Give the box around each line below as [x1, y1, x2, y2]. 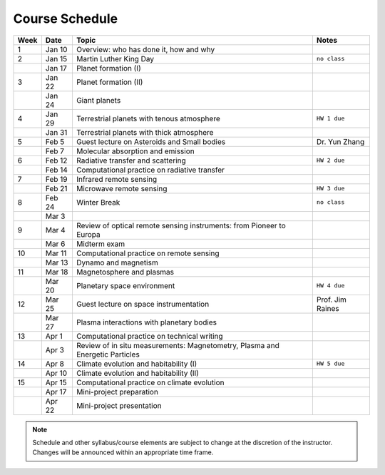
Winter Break [76, 197, 120, 207]
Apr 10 [45, 368, 68, 378]
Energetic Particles [76, 349, 140, 359]
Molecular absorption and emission [76, 146, 195, 156]
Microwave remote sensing [76, 183, 168, 193]
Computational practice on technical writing [76, 331, 224, 341]
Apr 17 [45, 387, 67, 397]
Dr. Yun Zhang [316, 136, 365, 146]
